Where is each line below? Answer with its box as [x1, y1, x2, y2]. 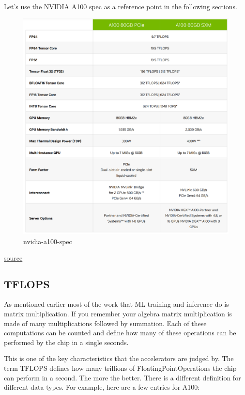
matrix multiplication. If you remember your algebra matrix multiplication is [4, 308, 232, 318]
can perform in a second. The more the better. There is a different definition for [4, 372, 241, 382]
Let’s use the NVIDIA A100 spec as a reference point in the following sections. [4, 1, 237, 11]
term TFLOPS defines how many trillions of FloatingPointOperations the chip [4, 362, 237, 373]
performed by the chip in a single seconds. [4, 337, 129, 347]
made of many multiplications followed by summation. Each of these [4, 318, 207, 328]
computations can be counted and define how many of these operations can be [4, 328, 236, 338]
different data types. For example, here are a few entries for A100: [4, 382, 200, 392]
